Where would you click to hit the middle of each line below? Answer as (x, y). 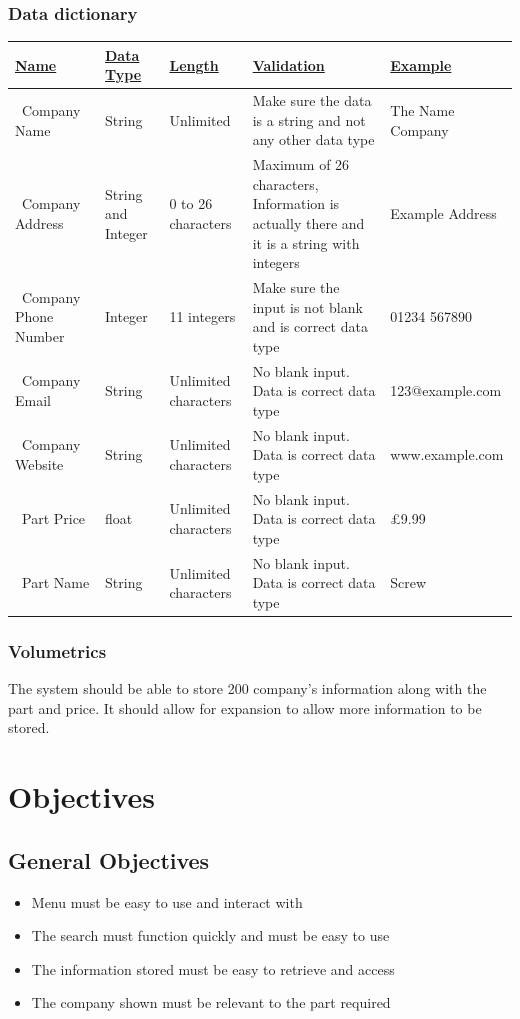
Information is (296, 203)
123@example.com (446, 390)
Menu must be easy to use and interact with (167, 901)
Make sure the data (312, 100)
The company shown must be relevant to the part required (211, 1002)
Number (40, 335)
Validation (288, 64)
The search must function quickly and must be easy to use (210, 935)
